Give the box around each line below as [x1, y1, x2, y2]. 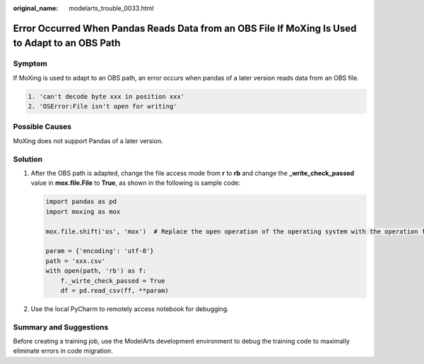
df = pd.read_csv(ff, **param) [60, 286, 169, 294]
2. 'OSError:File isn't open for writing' [28, 102, 177, 111]
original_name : [13, 4, 59, 12]
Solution [13, 154, 43, 164]
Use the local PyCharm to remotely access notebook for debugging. [30, 304, 229, 313]
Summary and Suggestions [13, 322, 109, 332]
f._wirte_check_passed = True [60, 277, 165, 285]
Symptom [13, 59, 47, 68]
